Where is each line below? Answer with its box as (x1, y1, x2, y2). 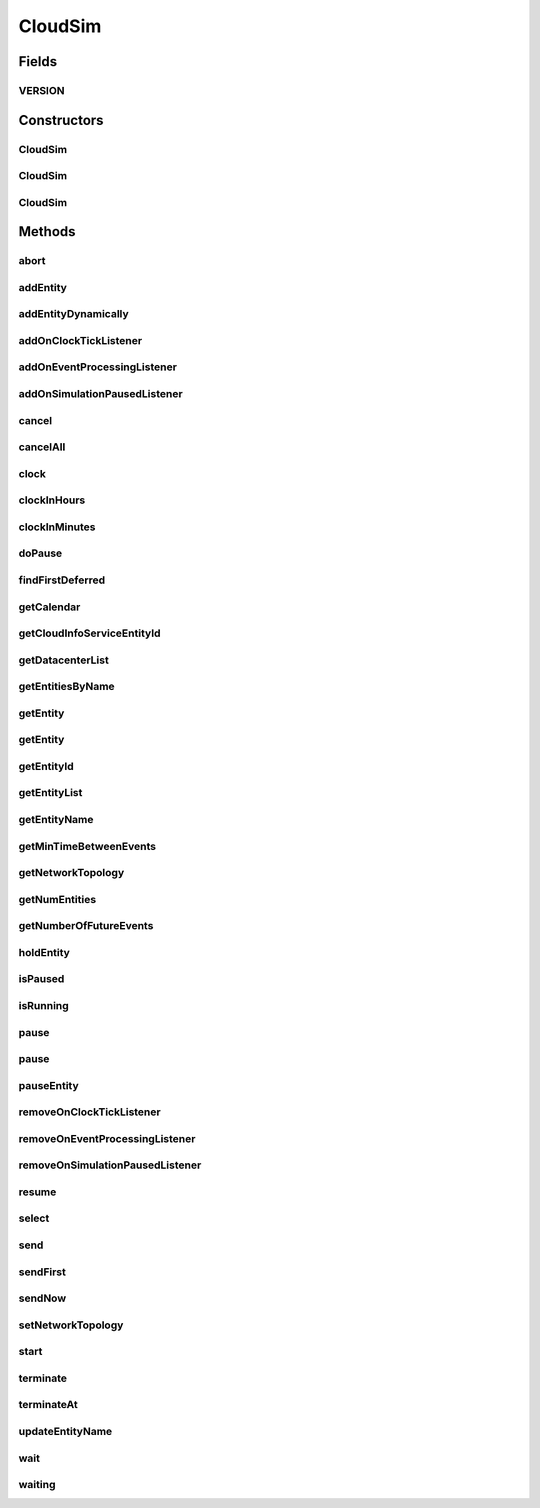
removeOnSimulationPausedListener (18, 1158, 202, 1172)
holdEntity (18, 945, 70, 959)
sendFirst (18, 1265, 67, 1279)
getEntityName (18, 813, 94, 827)
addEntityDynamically (18, 307, 129, 321)
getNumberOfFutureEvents (18, 919, 154, 933)
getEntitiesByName (18, 680, 115, 694)
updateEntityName (18, 1424, 113, 1438)
